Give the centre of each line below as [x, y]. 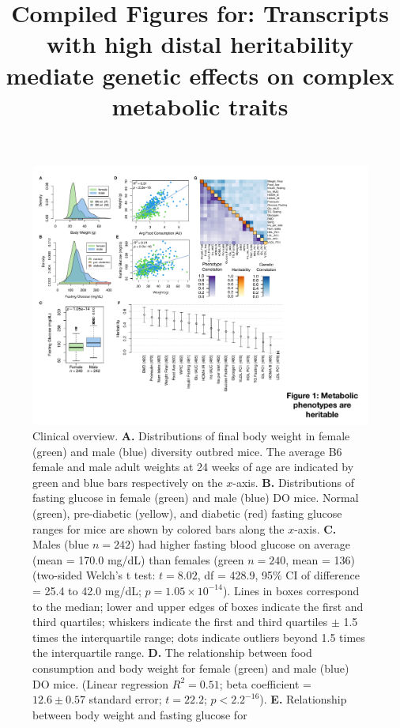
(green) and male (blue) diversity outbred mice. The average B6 [187, 451]
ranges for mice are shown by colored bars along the [158, 528]
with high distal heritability [200, 44]
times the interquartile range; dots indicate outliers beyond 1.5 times [199, 637]
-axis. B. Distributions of [293, 482]
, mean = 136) [321, 559]
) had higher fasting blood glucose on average [240, 544]
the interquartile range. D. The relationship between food [172, 653]
